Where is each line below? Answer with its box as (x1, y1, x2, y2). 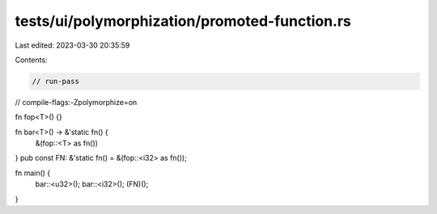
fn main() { (15, 168, 51, 178)
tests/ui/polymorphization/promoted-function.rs (15, 12, 352, 30)
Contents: (15, 55, 48, 65)
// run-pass (32, 77, 80, 86)
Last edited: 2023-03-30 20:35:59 (15, 40, 130, 50)
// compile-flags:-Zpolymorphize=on (15, 97, 138, 107)
